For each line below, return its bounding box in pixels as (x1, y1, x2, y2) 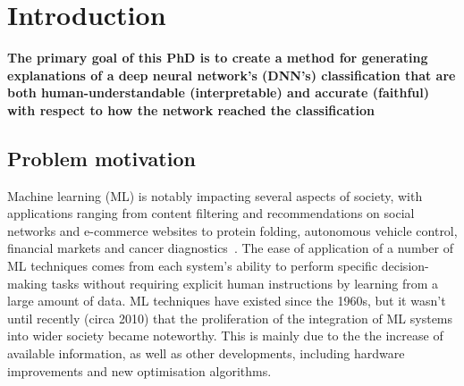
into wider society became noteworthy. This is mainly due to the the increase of (7, 326, 443, 345)
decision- (381, 256, 429, 275)
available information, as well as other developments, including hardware (7, 344, 405, 363)
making (7, 273, 47, 292)
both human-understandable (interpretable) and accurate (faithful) (7, 83, 429, 102)
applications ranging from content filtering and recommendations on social (7, 204, 415, 222)
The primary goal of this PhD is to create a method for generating (7, 48, 428, 67)
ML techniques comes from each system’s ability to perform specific (7, 256, 378, 275)
